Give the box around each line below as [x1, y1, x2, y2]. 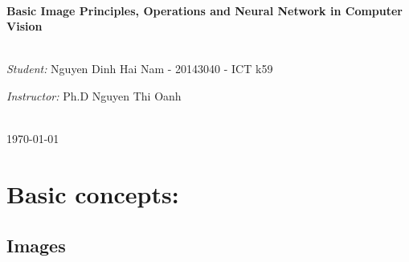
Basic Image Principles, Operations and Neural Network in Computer [6, 2, 403, 18]
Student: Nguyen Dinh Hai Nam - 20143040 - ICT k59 [6, 60, 273, 77]
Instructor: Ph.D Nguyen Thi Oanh [6, 87, 182, 104]
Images [6, 232, 66, 257]
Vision [6, 18, 43, 35]
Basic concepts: [6, 177, 179, 210]
